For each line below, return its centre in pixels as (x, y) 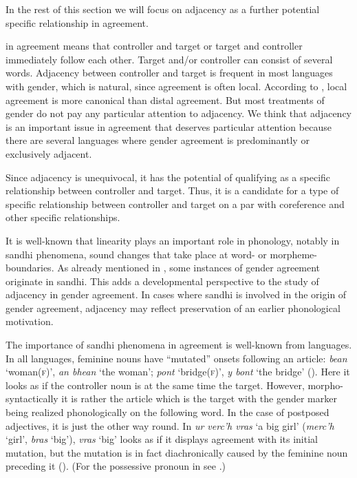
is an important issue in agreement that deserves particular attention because (169, 126)
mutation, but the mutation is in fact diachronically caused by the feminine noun (177, 452)
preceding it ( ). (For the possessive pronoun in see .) (116, 466)
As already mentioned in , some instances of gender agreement (189, 268)
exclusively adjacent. (49, 153)
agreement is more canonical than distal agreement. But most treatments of (165, 100)
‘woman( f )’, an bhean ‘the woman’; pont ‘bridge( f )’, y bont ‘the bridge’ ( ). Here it (178, 372)
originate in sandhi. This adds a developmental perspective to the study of (162, 281)
